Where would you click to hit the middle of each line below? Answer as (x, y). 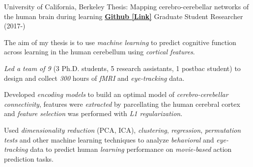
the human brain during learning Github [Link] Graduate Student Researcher (124, 16)
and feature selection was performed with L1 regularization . (93, 113)
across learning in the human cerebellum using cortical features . (99, 52)
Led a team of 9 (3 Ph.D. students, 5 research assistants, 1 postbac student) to (122, 68)
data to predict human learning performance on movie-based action (131, 149)
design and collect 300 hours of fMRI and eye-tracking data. (94, 78)
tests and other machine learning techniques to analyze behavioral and (109, 139)
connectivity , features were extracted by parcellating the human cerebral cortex (122, 104)
